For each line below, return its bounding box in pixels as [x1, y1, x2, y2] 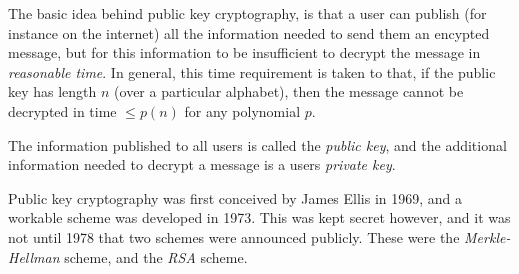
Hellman [8, 246, 60, 267]
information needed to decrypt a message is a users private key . [8, 154, 396, 175]
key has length [8, 81, 97, 102]
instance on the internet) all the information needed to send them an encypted [8, 22, 490, 43]
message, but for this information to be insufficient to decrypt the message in [8, 42, 481, 63]
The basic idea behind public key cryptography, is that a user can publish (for [8, 3, 487, 23]
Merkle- [464, 226, 511, 247]
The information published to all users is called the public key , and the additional [8, 134, 507, 155]
